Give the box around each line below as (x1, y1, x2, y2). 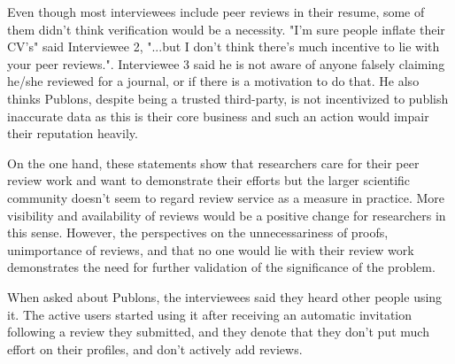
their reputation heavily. (7, 124, 138, 143)
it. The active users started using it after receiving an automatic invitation (7, 305, 413, 323)
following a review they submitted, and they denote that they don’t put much (7, 322, 429, 341)
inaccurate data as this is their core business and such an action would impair (7, 106, 429, 125)
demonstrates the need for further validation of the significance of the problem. (7, 258, 436, 276)
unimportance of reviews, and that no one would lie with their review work (7, 240, 414, 259)
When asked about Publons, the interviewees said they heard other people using (7, 287, 443, 306)
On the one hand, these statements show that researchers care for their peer (7, 153, 420, 172)
